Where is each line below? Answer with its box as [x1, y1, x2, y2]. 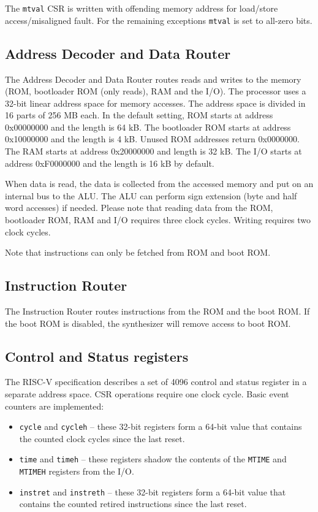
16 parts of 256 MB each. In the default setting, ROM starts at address [5, 109, 273, 121]
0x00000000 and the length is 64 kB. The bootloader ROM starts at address [5, 120, 291, 133]
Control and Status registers [5, 346, 189, 365]
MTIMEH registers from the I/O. [19, 465, 134, 478]
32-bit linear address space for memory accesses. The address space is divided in [5, 96, 306, 109]
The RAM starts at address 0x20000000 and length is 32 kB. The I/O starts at [5, 145, 302, 158]
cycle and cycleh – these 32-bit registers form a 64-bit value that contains [19, 420, 302, 433]
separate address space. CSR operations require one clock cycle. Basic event [5, 388, 289, 400]
